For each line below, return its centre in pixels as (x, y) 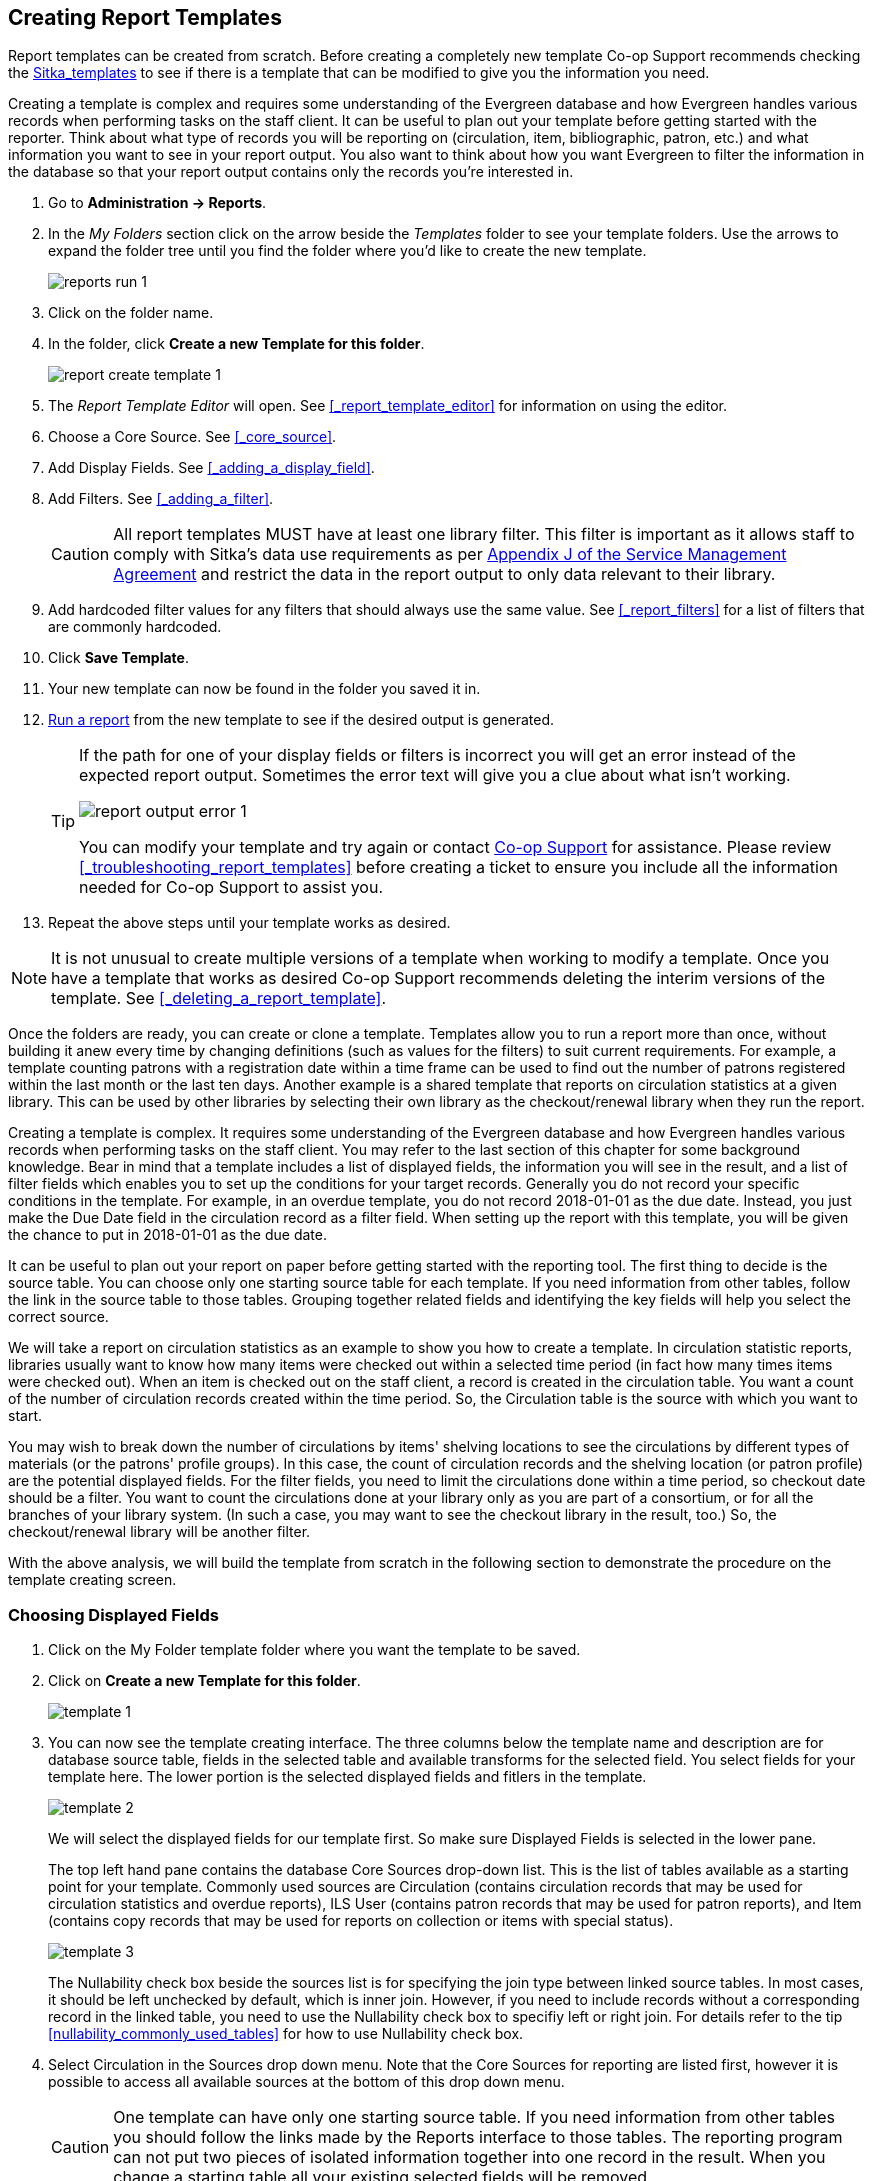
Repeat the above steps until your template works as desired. (249, 923)
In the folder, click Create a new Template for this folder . (236, 344)
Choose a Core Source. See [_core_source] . (192, 437)
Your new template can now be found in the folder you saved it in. (264, 689)
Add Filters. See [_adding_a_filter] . (161, 499)
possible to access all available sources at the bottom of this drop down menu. (306, 2082)
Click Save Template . (118, 658)
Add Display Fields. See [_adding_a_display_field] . (211, 468)
